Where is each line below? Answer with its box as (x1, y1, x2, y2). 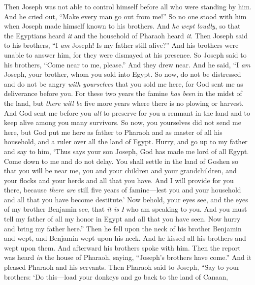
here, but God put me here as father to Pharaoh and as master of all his (4, 127, 223, 137)
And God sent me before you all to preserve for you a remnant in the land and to (4, 107, 251, 118)
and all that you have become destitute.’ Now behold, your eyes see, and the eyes (4, 194, 248, 204)
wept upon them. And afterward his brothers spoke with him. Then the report (4, 242, 241, 253)
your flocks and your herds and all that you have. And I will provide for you (4, 175, 234, 185)
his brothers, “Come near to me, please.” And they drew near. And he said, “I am (4, 59, 251, 69)
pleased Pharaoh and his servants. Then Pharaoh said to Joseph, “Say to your (4, 262, 240, 272)
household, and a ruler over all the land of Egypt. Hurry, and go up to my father (4, 136, 248, 147)
